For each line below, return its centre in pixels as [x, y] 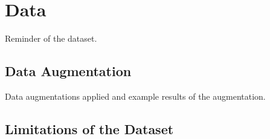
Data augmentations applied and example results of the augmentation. [135, 96]
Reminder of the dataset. [51, 38]
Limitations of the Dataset [89, 128]
